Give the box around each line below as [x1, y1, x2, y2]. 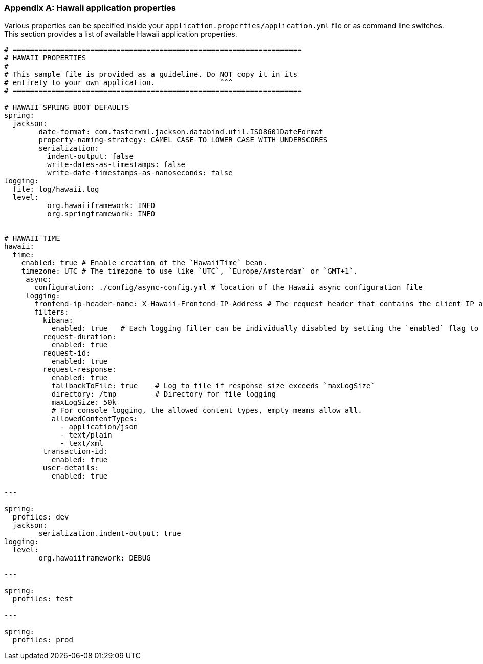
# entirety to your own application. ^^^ [4, 78, 233, 87]
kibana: [42, 316, 73, 325]
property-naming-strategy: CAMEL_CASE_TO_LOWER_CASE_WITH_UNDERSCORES [38, 136, 328, 144]
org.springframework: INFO [47, 210, 156, 218]
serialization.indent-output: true [38, 529, 181, 538]
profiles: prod [12, 636, 73, 645]
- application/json [60, 423, 138, 431]
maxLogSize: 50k [51, 398, 117, 407]
